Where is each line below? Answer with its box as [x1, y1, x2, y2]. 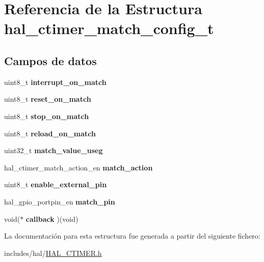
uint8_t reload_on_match [4, 128, 96, 138]
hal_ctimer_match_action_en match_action [4, 162, 153, 172]
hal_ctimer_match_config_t [4, 18, 214, 39]
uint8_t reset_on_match [4, 94, 91, 104]
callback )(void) [25, 213, 78, 224]
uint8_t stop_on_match [4, 110, 89, 121]
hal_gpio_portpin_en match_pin [4, 196, 115, 207]
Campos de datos [4, 52, 97, 68]
